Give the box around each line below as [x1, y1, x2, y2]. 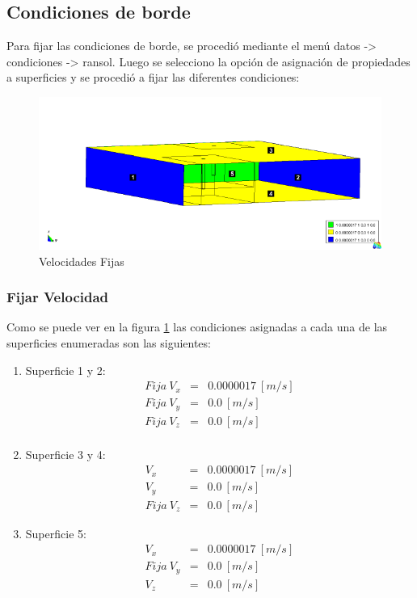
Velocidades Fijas [39, 252, 124, 269]
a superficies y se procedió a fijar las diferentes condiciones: [6, 69, 300, 86]
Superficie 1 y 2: [25, 361, 106, 378]
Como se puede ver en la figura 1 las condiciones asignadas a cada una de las [6, 318, 388, 335]
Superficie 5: [25, 524, 86, 541]
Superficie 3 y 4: [25, 445, 106, 462]
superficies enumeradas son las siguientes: [6, 334, 211, 351]
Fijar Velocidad [6, 287, 109, 307]
